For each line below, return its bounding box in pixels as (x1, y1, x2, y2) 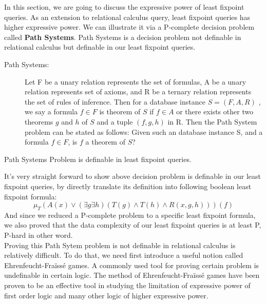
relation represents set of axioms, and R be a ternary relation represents (25, 86, 252, 97)
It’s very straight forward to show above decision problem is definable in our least (4, 171, 261, 181)
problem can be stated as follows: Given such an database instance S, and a (25, 126, 263, 137)
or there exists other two (176, 106, 254, 117)
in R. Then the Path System (167, 116, 257, 127)
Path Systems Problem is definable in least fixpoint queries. (4, 153, 192, 164)
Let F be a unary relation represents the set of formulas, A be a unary (25, 76, 246, 87)
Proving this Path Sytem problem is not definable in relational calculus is (4, 239, 236, 250)
